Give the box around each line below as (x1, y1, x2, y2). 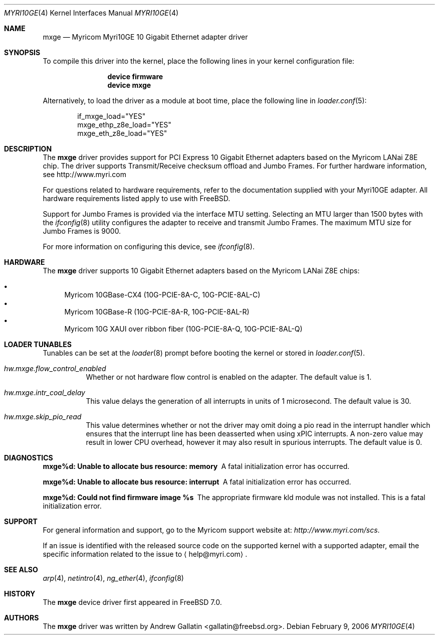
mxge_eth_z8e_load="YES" (77, 129, 167, 137)
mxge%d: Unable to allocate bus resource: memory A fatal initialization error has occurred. (43, 462, 350, 470)
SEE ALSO (4, 565, 38, 574)
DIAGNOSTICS (4, 453, 53, 462)
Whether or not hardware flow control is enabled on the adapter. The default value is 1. (86, 373, 372, 381)
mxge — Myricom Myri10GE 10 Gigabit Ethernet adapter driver (43, 33, 248, 41)
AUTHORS (4, 613, 39, 622)
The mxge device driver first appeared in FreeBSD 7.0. (43, 598, 222, 606)
